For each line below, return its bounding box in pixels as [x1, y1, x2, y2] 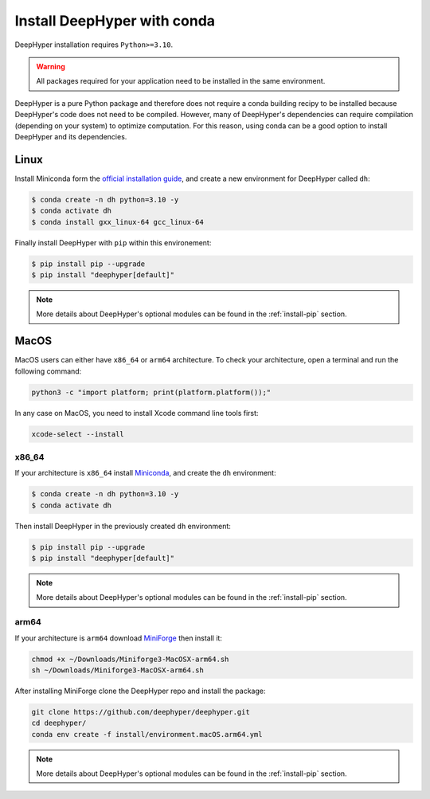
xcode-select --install [31, 429, 125, 438]
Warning [36, 61, 65, 71]
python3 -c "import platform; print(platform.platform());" [31, 387, 272, 397]
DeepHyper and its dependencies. [14, 131, 127, 141]
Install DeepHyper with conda [14, 12, 215, 29]
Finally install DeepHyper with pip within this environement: [14, 237, 212, 247]
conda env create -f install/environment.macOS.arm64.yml [31, 730, 263, 738]
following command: [14, 366, 82, 376]
